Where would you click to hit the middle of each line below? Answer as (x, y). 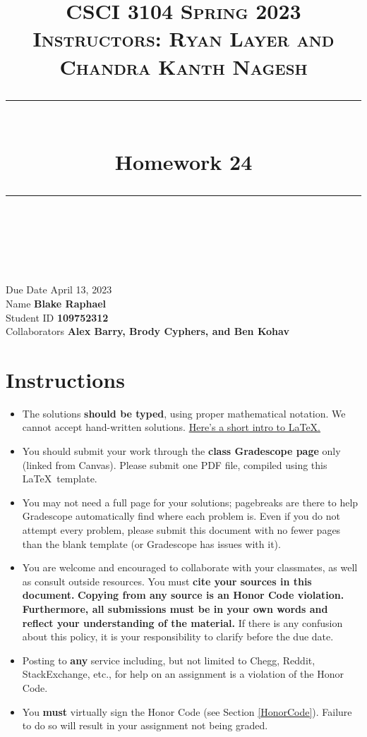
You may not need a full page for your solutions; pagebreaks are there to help (190, 502)
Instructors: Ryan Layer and (183, 38)
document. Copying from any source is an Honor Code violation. (183, 595)
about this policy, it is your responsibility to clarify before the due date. (178, 636)
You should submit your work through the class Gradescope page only (181, 451)
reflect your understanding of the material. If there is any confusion (182, 622)
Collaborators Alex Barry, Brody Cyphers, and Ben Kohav (148, 331)
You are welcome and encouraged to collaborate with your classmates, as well (190, 567)
